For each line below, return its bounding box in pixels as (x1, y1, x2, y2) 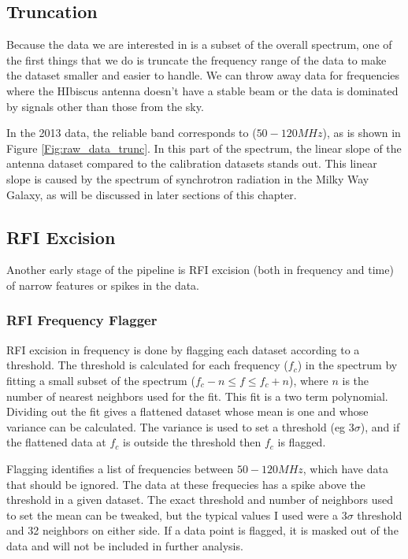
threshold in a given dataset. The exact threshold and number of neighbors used (6, 491, 393, 508)
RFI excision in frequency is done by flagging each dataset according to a (6, 341, 360, 357)
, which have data (302, 460, 388, 476)
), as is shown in (322, 124, 401, 141)
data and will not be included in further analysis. (6, 537, 243, 553)
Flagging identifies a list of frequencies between (6, 460, 234, 476)
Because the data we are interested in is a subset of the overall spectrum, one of (6, 36, 392, 53)
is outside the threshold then (123, 434, 261, 450)
